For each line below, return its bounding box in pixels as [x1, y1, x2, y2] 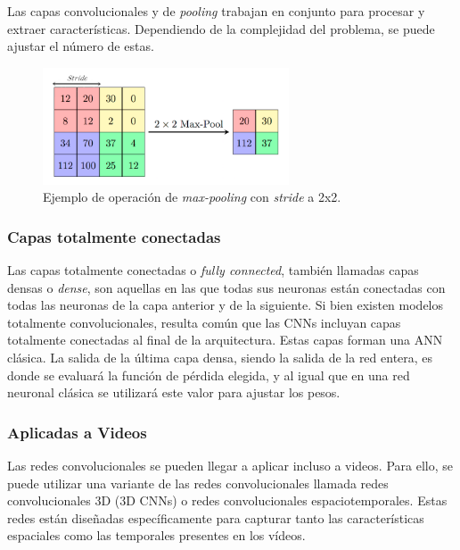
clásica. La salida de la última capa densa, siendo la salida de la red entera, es [7, 348, 433, 367]
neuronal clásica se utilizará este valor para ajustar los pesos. [7, 383, 341, 402]
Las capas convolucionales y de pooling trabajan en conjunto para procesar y [7, 2, 425, 20]
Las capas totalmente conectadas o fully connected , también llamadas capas [7, 261, 419, 279]
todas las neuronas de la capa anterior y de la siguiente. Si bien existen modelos [7, 296, 444, 314]
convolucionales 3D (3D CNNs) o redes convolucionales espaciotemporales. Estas [7, 491, 448, 510]
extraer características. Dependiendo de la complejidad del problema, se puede [7, 19, 435, 37]
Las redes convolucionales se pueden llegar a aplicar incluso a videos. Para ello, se [7, 456, 453, 475]
